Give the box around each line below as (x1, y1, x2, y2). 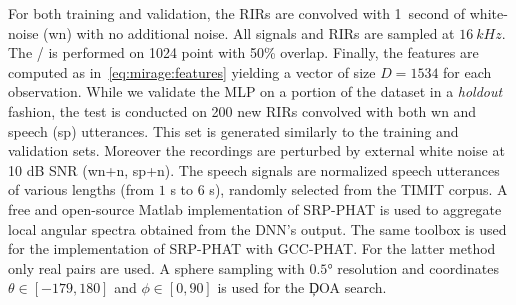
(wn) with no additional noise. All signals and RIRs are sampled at (43, 22, 455, 43)
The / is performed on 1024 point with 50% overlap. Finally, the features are (8, 42, 479, 63)
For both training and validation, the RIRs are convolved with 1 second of (8, 3, 466, 23)
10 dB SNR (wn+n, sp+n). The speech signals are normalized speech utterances (8, 159, 500, 180)
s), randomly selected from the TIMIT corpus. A (209, 179, 508, 200)
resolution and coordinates (337, 257, 499, 278)
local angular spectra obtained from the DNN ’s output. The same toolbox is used (8, 218, 507, 239)
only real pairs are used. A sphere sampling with (8, 257, 305, 278)
